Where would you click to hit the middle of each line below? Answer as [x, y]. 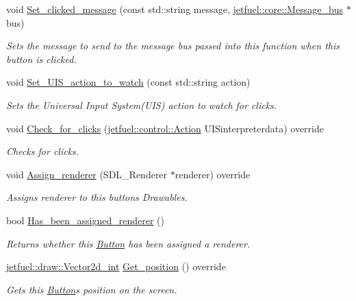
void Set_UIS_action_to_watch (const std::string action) [128, 82]
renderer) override [213, 174]
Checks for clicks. [43, 151]
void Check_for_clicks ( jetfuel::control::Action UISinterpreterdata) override [165, 128]
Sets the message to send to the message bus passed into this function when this [173, 46]
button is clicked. [41, 59]
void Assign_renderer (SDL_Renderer [87, 174]
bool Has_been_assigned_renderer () [85, 220]
